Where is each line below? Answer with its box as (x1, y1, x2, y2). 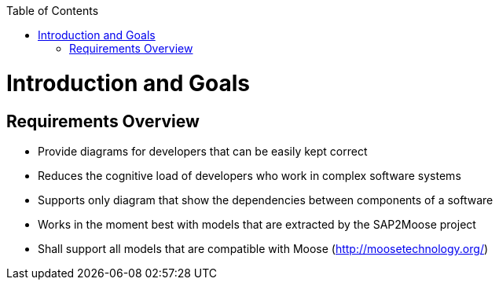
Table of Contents (6, 4, 99, 17)
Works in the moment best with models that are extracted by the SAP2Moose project (38, 217, 476, 231)
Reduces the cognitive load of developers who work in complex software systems (38, 168, 461, 182)
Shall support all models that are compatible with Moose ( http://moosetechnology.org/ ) (38, 241, 489, 255)
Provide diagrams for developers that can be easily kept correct (38, 144, 368, 158)
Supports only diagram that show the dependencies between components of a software (38, 192, 493, 207)
